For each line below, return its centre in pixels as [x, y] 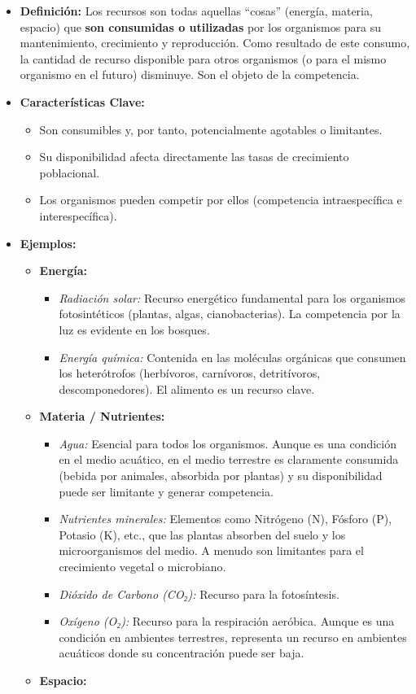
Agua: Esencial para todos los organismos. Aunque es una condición [228, 443]
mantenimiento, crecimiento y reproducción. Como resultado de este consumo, [215, 43]
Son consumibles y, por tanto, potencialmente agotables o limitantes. [211, 129]
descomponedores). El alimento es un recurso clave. [187, 388]
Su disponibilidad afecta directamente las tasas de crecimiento [194, 157]
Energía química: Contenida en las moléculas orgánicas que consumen [232, 357]
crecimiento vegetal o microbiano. [142, 567]
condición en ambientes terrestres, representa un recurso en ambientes [233, 637]
